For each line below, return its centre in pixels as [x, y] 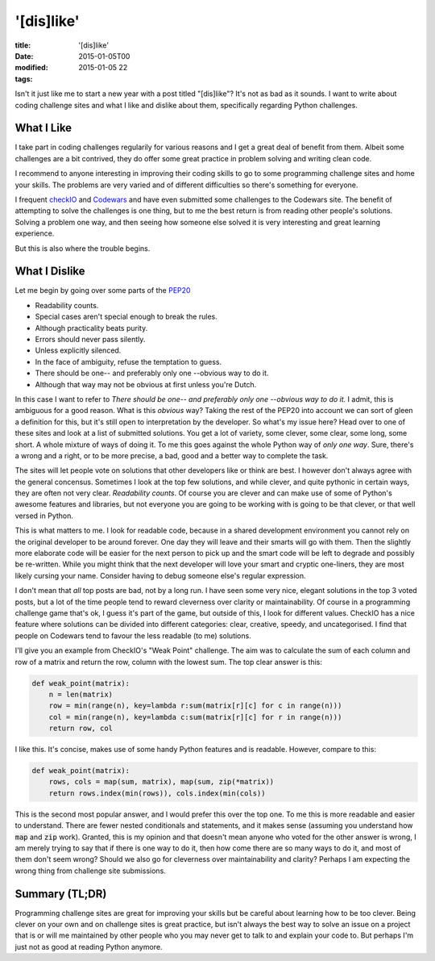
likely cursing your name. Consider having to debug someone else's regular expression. [160, 575]
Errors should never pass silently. [90, 339]
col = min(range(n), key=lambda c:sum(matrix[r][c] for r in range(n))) [195, 717]
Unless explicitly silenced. [78, 350]
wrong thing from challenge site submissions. [91, 871]
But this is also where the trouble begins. [83, 248]
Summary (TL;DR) [61, 894]
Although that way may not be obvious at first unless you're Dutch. [146, 384]
